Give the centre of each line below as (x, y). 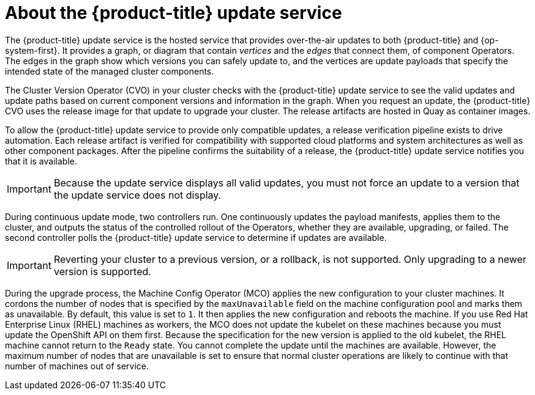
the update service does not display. (137, 195)
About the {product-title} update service (174, 13)
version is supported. (102, 271)
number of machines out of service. (77, 366)
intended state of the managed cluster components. (110, 71)
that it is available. (41, 161)
